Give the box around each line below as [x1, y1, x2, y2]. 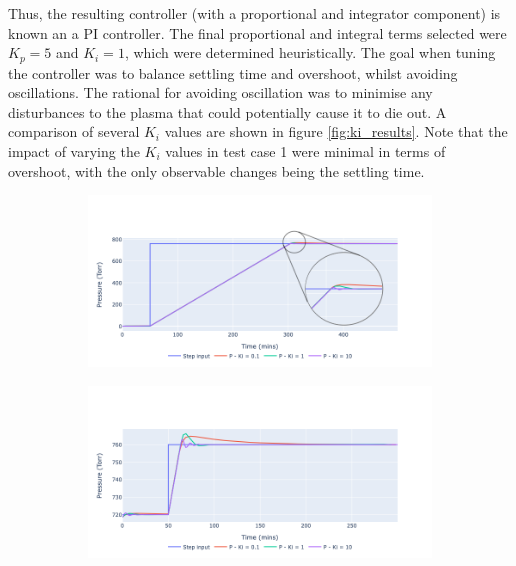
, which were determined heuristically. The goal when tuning [124, 42, 496, 63]
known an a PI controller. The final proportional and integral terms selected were [8, 22, 507, 43]
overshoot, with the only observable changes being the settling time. [8, 160, 425, 181]
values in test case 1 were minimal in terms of [165, 141, 446, 162]
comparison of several [8, 121, 140, 142]
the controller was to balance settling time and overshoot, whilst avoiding [8, 62, 458, 83]
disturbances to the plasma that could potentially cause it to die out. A [8, 101, 447, 122]
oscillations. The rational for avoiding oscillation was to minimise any [8, 82, 433, 103]
